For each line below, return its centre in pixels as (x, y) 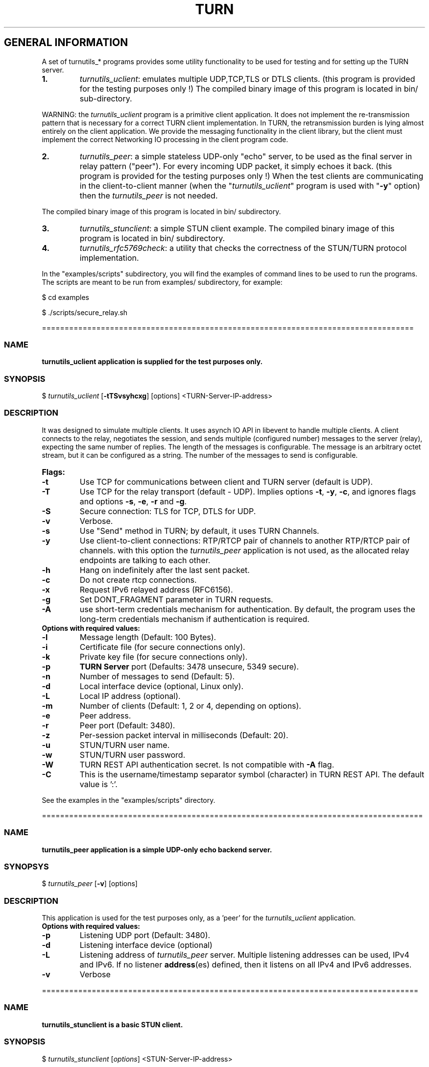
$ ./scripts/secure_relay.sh (85, 312)
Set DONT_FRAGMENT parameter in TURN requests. (176, 599)
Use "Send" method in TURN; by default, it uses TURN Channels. (199, 531)
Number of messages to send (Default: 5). (157, 676)
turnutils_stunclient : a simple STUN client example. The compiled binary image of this (237, 228)
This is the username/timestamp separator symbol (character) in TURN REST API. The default (252, 774)
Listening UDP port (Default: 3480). (145, 935)
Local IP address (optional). (130, 696)
